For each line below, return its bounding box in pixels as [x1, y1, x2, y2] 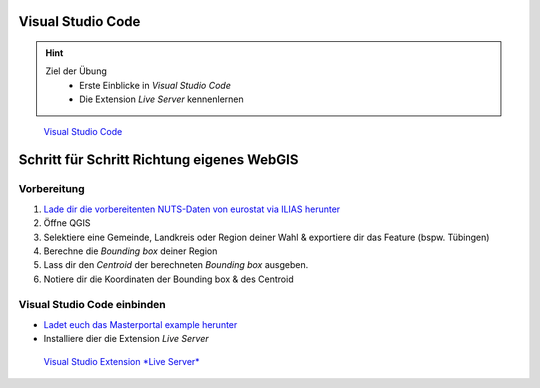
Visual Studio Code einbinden [18, 298, 166, 312]
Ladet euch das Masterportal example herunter [43, 318, 238, 330]
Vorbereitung [18, 182, 85, 196]
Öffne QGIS [43, 217, 91, 229]
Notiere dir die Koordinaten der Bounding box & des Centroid [43, 273, 294, 285]
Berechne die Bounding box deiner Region [43, 245, 218, 257]
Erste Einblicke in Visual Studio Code [79, 79, 232, 91]
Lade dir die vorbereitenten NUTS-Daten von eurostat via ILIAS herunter [43, 203, 341, 215]
